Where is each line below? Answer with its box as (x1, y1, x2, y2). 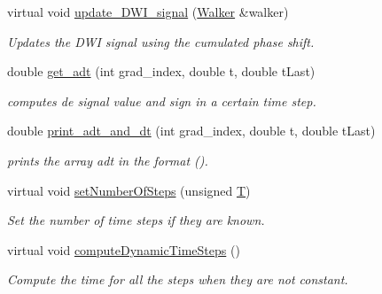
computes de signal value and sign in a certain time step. (7, 91, 316, 110)
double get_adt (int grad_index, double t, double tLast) (7, 62, 316, 81)
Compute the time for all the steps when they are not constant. (7, 270, 348, 289)
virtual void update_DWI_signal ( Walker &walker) (7, 3, 289, 20)
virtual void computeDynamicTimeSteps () (7, 240, 240, 259)
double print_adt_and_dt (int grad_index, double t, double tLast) (7, 121, 376, 140)
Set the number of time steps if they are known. (7, 211, 265, 229)
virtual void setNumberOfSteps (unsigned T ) (7, 181, 251, 199)
